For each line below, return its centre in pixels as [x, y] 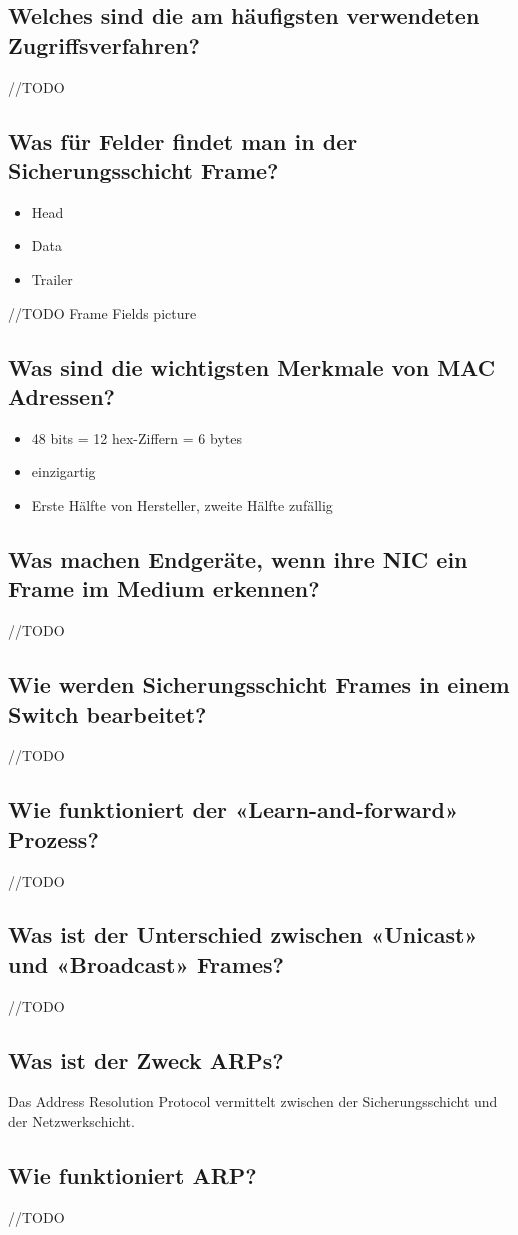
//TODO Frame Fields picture [102, 312]
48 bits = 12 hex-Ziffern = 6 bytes [136, 437]
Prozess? [53, 838]
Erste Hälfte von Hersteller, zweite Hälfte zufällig [182, 504]
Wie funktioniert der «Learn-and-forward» [233, 809]
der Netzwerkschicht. [71, 1121]
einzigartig [63, 471]
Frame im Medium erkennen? [164, 588]
